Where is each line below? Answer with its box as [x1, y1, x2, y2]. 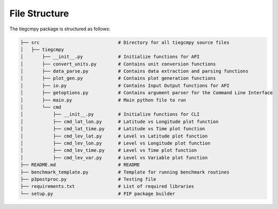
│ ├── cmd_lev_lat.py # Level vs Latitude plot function [20, 133, 208, 139]
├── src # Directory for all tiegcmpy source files [20, 39, 230, 45]
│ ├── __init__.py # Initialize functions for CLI [20, 111, 200, 117]
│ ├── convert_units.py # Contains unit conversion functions [20, 61, 216, 67]
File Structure [9, 8, 69, 19]
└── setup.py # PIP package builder [20, 190, 176, 197]
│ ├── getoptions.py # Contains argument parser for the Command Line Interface [20, 90, 273, 96]
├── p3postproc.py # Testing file [20, 176, 157, 182]
